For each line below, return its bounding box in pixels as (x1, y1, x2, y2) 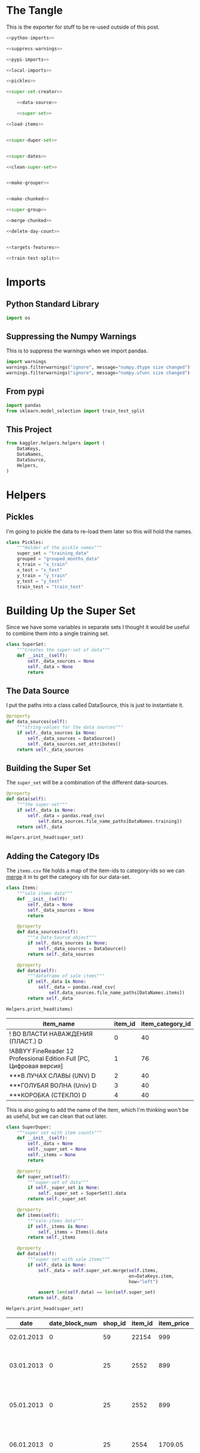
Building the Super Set (6, 763, 91, 773)
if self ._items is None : (27, 1223, 89, 1230)
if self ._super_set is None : (27, 1185, 100, 1191)
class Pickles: (6, 539, 44, 545)
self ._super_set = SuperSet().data (37, 1190, 127, 1197)
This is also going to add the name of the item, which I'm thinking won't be (6, 1106, 189, 1113)
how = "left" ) (129, 1279, 159, 1285)
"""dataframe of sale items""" (27, 973, 105, 979)
